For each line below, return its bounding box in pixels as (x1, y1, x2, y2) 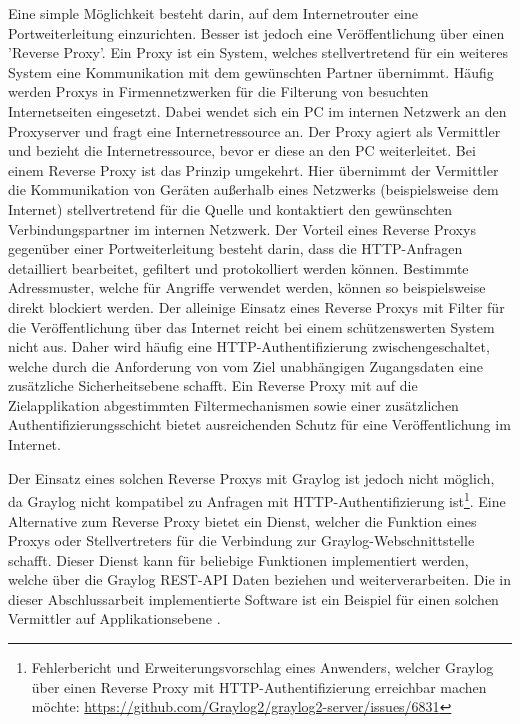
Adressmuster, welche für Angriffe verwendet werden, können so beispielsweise (8, 277, 486, 298)
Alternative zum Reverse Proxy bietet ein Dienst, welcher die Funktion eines (8, 510, 477, 531)
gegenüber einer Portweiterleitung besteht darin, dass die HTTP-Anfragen (8, 238, 463, 259)
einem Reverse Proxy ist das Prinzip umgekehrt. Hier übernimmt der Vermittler (8, 159, 499, 180)
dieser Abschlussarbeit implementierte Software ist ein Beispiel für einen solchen (8, 588, 499, 609)
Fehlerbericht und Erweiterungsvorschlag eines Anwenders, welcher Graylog (31, 657, 494, 678)
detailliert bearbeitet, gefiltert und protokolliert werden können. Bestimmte (8, 257, 469, 278)
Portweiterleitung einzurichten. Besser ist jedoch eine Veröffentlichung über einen (8, 22, 505, 43)
